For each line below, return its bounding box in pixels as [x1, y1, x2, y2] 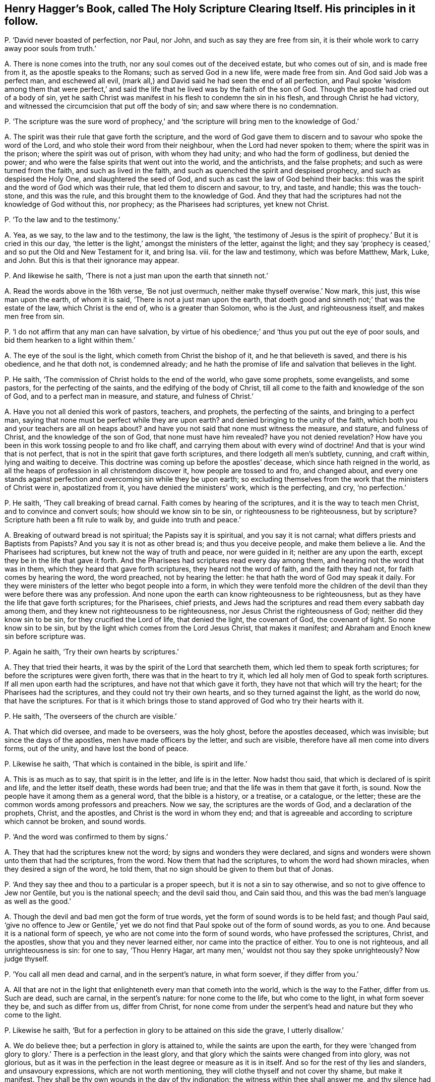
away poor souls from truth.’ [4, 44, 96, 53]
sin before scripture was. [4, 632, 86, 641]
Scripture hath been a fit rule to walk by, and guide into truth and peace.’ [4, 515, 241, 524]
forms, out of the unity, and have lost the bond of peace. [4, 744, 189, 753]
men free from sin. [4, 312, 65, 321]
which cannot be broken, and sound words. [4, 817, 146, 826]
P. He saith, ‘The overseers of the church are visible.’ [4, 712, 177, 721]
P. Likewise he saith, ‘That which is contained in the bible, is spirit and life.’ [4, 760, 248, 768]
